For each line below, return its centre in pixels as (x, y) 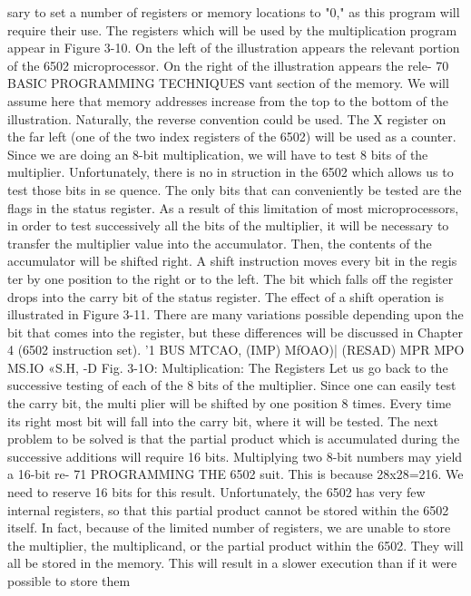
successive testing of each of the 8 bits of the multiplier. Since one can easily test (232, 385)
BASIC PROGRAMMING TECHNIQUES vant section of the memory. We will (228, 83)
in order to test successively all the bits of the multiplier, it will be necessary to (228, 225)
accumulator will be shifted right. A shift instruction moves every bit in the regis (232, 261)
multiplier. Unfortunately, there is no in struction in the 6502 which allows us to (231, 172)
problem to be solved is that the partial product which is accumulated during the (234, 439)
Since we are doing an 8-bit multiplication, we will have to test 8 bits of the (218, 154)
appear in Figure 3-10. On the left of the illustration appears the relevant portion (234, 48)
